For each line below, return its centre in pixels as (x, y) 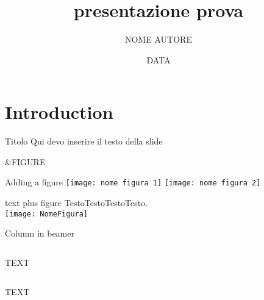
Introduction (59, 112)
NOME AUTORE (159, 39)
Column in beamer (40, 233)
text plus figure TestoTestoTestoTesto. (77, 203)
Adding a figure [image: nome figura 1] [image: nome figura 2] (133, 182)
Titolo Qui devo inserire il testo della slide (84, 141)
